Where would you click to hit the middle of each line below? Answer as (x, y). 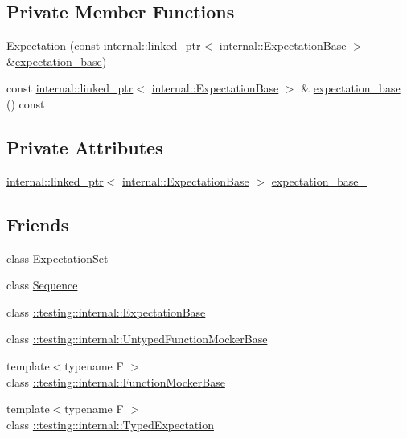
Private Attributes (85, 147)
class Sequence (42, 285)
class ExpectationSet (58, 258)
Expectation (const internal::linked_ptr (104, 45)
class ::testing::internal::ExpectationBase (106, 311)
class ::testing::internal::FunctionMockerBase (116, 381)
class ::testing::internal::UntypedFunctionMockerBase (137, 339)
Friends (38, 224)
